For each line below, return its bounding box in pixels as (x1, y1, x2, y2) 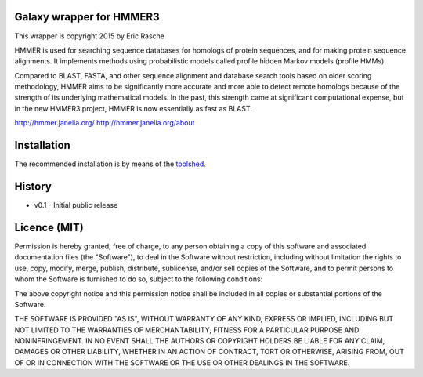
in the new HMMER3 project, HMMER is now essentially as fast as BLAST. (14, 103, 252, 113)
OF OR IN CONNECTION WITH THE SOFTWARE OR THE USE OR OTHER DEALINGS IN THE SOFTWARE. (14, 357, 350, 368)
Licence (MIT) (14, 220, 84, 234)
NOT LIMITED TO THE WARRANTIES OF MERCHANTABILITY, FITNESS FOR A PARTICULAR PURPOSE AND (14, 325, 360, 335)
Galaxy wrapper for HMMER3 (14, 10, 160, 24)
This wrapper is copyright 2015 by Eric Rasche (14, 31, 164, 41)
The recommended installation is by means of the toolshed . (14, 159, 207, 169)
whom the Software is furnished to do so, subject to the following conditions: (14, 274, 263, 284)
